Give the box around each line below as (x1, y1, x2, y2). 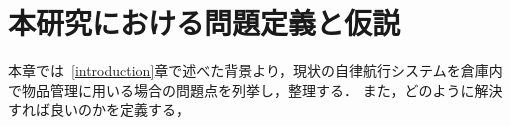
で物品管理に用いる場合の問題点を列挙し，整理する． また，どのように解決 (8, 79, 503, 100)
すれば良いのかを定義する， (8, 99, 190, 120)
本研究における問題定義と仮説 (8, 2, 401, 43)
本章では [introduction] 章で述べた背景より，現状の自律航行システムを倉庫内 (8, 60, 503, 81)
